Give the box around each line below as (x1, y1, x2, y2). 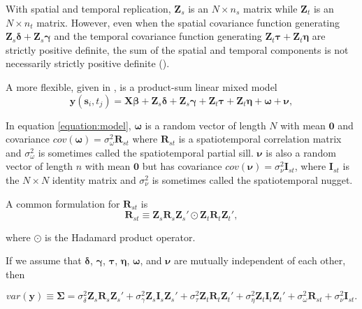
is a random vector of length (145, 117, 266, 132)
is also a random (266, 145, 336, 159)
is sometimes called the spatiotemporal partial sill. (38, 145, 254, 159)
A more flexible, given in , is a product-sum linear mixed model (6, 79, 277, 94)
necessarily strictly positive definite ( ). (6, 56, 170, 71)
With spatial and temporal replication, (6, 1, 171, 15)
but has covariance (142, 159, 222, 173)
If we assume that (6, 253, 82, 268)
